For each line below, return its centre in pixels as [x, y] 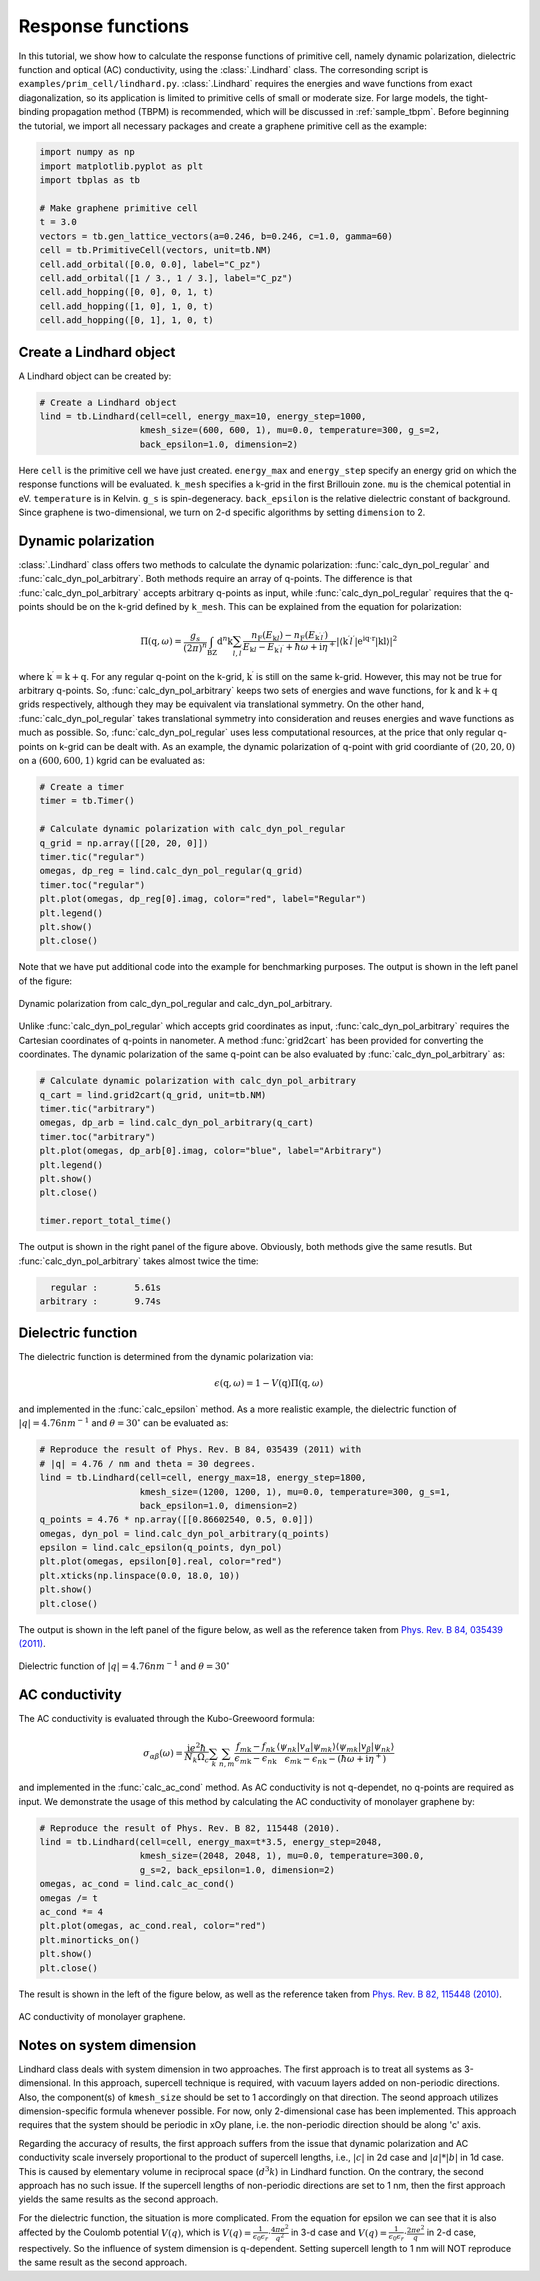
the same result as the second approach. [103, 2262]
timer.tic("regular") [92, 856]
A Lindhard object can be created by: [95, 376]
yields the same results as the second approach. [118, 2199]
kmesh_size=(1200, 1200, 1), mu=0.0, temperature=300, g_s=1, [295, 1491]
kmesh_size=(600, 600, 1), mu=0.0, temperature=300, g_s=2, [290, 430]
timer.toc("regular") [92, 884]
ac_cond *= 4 [71, 1911]
